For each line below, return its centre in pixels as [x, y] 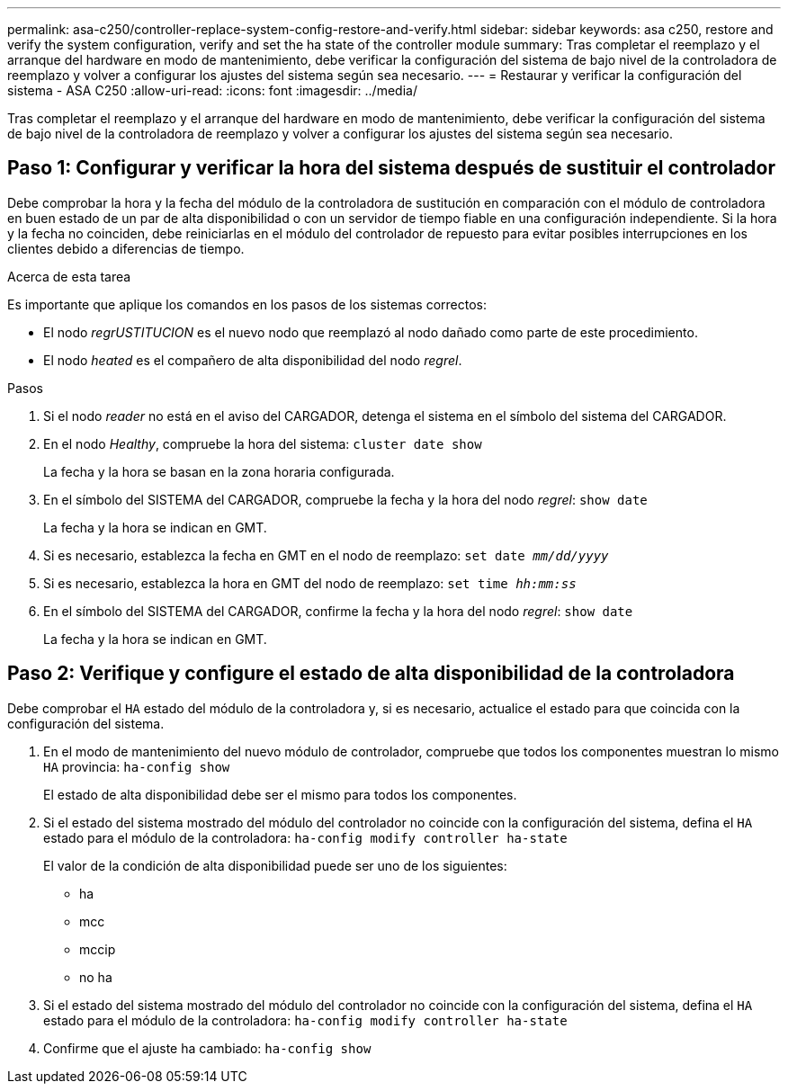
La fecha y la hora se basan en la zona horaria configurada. [219, 471]
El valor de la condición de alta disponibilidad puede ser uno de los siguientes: [275, 865]
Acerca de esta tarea [69, 276]
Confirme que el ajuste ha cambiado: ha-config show [207, 1048]
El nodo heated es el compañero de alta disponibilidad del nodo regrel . [253, 360]
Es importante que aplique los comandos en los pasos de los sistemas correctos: [247, 304]
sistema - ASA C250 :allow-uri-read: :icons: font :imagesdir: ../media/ [212, 90]
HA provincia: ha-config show [137, 766]
